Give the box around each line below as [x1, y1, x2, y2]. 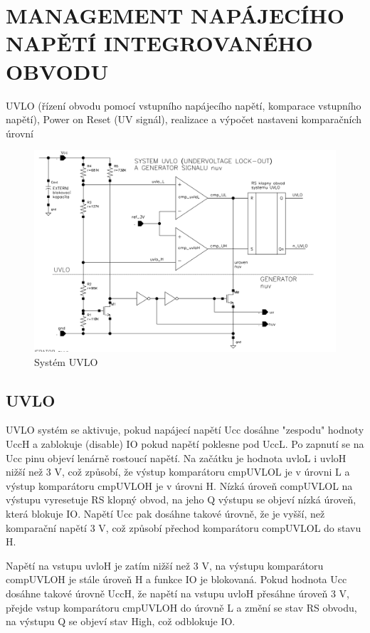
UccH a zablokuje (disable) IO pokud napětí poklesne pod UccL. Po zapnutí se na [6, 436, 364, 451]
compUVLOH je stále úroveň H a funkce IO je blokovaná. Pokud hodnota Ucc [6, 572, 347, 587]
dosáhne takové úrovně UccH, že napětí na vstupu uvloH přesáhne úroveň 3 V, [6, 586, 349, 600]
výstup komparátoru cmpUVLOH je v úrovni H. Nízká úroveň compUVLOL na [6, 478, 353, 493]
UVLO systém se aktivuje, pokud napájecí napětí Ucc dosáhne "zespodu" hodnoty [6, 422, 364, 437]
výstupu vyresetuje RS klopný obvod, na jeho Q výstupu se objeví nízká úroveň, [6, 492, 356, 507]
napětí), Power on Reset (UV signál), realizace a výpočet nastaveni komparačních [6, 112, 362, 127]
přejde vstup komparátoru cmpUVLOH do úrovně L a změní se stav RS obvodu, [6, 600, 357, 614]
